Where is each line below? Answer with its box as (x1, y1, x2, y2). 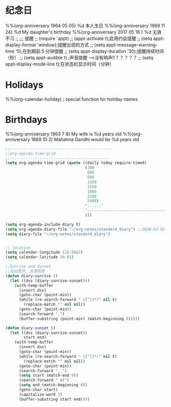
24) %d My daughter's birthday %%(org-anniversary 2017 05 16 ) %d (5, 29, 152, 35)
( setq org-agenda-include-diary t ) (5, 222, 81, 227)
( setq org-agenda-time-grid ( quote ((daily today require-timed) (5, 161, 147, 166)
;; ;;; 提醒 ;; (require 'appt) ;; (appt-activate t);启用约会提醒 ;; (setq (15, 35, 152, 41)
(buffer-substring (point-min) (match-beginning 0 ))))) (18, 316, 140, 321)
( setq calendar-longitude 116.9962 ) (5, 250, 83, 255)
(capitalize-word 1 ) (18, 392, 63, 397)
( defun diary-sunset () (5, 325, 56, 330)
